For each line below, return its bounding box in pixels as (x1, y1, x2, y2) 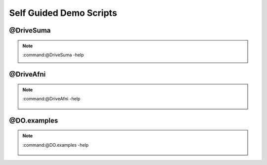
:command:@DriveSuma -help (22, 52, 84, 58)
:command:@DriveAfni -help (22, 96, 81, 102)
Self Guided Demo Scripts (9, 7, 117, 18)
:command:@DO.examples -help (22, 142, 89, 148)
